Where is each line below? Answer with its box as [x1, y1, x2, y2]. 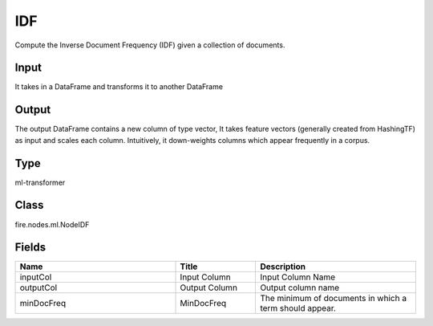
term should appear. [260, 303, 337, 314]
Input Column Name [260, 271, 336, 283]
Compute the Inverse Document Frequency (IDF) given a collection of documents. [14, 40, 285, 50]
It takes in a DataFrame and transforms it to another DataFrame [14, 82, 224, 92]
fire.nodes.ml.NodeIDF [14, 219, 90, 229]
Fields [14, 241, 47, 255]
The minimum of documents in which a [260, 293, 407, 304]
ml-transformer [14, 177, 66, 187]
